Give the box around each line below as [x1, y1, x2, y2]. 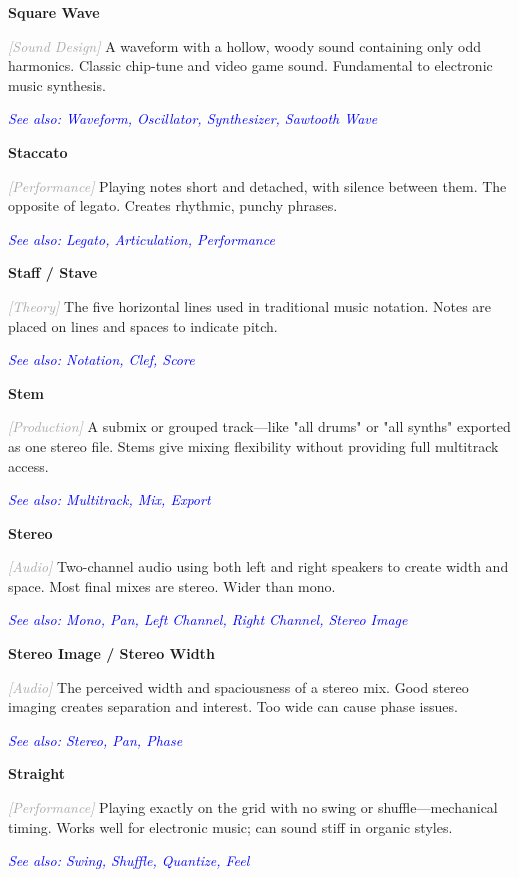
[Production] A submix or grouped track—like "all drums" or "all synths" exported [8, 416, 511, 437]
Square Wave [8, 2, 100, 22]
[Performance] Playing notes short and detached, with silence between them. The [8, 175, 507, 196]
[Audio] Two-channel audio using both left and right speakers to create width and [8, 556, 509, 577]
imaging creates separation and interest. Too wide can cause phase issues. [8, 696, 458, 717]
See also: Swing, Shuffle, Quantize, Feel [8, 850, 250, 871]
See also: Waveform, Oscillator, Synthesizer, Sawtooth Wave [8, 108, 378, 129]
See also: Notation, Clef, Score [8, 349, 195, 370]
